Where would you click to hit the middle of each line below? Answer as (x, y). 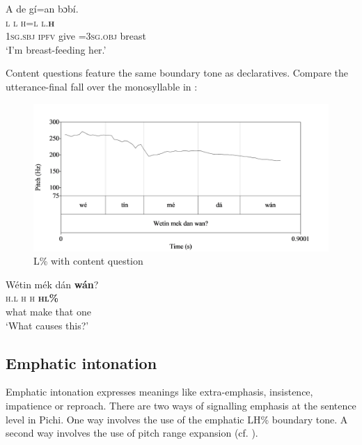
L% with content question (88, 261)
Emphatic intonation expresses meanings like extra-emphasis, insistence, (159, 392)
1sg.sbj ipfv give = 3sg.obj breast (76, 36)
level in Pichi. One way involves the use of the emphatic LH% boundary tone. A (177, 419)
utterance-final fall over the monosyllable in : (102, 86)
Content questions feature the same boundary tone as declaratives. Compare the (177, 73)
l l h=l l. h (30, 22)
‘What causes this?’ (47, 325)
